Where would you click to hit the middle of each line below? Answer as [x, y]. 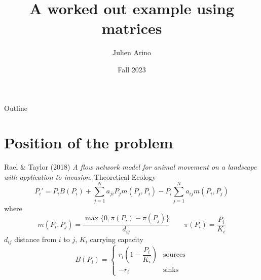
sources [174, 255]
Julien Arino [132, 52]
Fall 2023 [132, 69]
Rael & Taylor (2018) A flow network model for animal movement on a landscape [130, 167]
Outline [16, 108]
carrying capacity [117, 239]
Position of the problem [89, 143]
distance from [35, 239]
